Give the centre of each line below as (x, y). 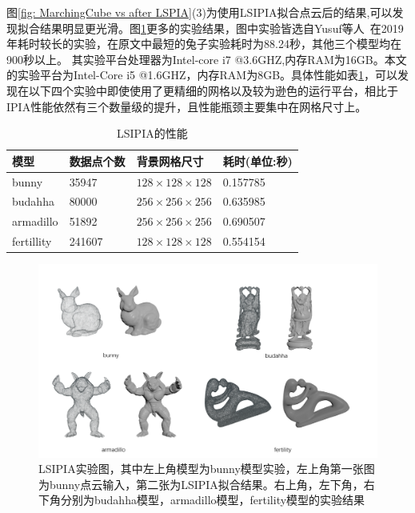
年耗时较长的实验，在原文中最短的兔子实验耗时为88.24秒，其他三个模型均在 (204, 44)
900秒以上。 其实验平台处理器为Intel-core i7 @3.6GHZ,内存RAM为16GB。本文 (207, 59)
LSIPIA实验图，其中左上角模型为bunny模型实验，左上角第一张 (201, 469)
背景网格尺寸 (170, 160)
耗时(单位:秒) (257, 160)
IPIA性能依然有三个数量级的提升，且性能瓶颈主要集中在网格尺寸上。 (187, 106)
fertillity (32, 241)
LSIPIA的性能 (152, 133)
